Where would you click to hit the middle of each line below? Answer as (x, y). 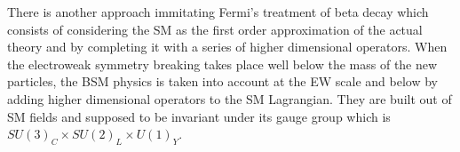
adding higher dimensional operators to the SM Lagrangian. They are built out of (230, 98)
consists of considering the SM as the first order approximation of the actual (215, 29)
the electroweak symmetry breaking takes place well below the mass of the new (222, 64)
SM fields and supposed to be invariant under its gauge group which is (199, 116)
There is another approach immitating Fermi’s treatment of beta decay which (218, 12)
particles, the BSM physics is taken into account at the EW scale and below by (222, 81)
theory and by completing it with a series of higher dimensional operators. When (227, 47)
